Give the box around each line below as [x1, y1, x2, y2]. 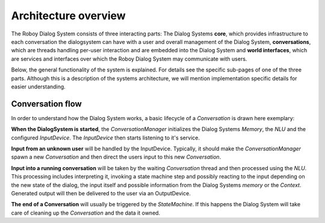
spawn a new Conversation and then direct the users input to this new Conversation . [11, 153, 221, 160]
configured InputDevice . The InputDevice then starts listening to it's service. [11, 134, 200, 141]
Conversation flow [11, 99, 82, 109]
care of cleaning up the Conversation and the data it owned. [11, 209, 161, 216]
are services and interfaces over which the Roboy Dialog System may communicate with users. [11, 55, 247, 63]
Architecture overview [11, 9, 126, 22]
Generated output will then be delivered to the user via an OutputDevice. [11, 189, 191, 197]
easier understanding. [11, 83, 66, 90]
